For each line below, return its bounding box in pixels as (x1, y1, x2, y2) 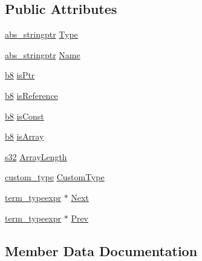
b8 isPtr (5, 69, 35, 81)
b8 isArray (5, 130, 44, 143)
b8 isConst (5, 109, 44, 122)
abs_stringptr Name (5, 48, 80, 61)
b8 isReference (5, 89, 58, 101)
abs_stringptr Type (5, 28, 78, 41)
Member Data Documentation (5, 241, 198, 260)
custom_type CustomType (5, 171, 105, 183)
